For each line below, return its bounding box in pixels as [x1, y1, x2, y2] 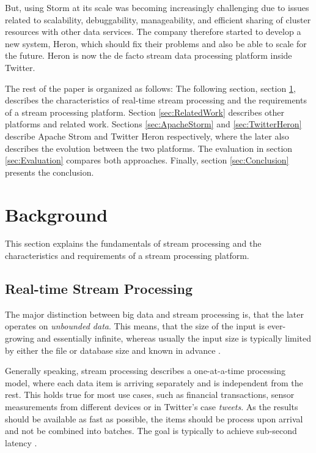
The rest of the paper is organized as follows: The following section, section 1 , [5, 81, 296, 94]
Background [5, 201, 108, 226]
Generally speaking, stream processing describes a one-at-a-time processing [5, 364, 285, 377]
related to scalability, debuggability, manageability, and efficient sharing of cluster [5, 13, 311, 26]
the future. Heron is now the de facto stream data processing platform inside [5, 49, 292, 62]
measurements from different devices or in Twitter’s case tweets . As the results [5, 400, 298, 413]
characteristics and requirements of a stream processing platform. [5, 249, 249, 262]
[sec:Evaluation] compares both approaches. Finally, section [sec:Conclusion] [5, 154, 289, 167]
